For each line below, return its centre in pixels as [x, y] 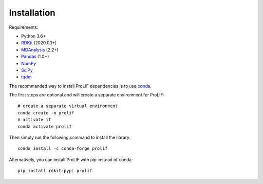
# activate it [34, 120]
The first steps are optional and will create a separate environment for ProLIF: [87, 95]
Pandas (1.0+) [35, 56]
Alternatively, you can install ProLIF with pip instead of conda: [71, 159]
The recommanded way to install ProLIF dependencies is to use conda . [80, 86]
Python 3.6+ [34, 36]
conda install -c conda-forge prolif [63, 149]
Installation [32, 13]
